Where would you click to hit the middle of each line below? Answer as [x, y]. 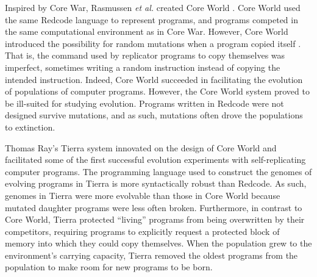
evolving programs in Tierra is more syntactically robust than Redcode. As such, [156, 183]
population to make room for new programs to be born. [109, 267]
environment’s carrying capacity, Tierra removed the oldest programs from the [151, 255]
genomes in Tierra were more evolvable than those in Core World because [143, 195]
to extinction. [30, 127]
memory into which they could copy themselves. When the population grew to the [158, 243]
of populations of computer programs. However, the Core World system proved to [157, 91]
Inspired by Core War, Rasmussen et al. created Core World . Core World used [153, 7]
